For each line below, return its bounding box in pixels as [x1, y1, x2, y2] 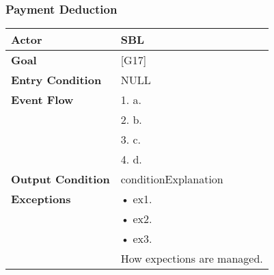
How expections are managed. [120, 250, 263, 267]
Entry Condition [11, 72, 102, 88]
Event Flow [11, 92, 74, 108]
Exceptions [11, 191, 71, 207]
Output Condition [11, 171, 110, 187]
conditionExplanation [120, 171, 223, 187]
